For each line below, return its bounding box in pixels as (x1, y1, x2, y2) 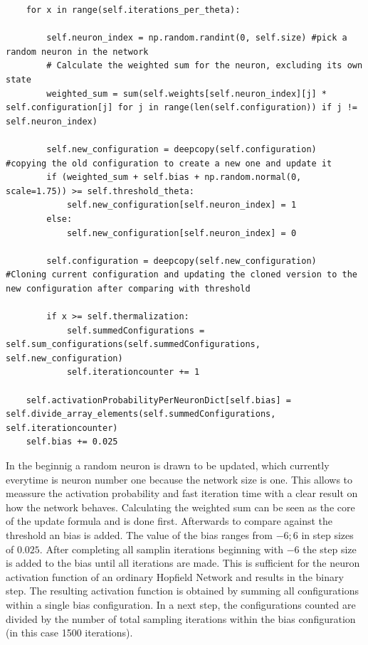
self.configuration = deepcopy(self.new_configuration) (46, 255, 317, 266)
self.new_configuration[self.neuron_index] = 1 (66, 200, 297, 210)
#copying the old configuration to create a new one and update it (6, 158, 332, 169)
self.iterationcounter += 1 (66, 367, 200, 378)
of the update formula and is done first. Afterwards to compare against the (6, 513, 333, 528)
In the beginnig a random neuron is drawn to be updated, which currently (6, 458, 330, 472)
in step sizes (301, 527, 354, 542)
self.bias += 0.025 (26, 437, 118, 447)
